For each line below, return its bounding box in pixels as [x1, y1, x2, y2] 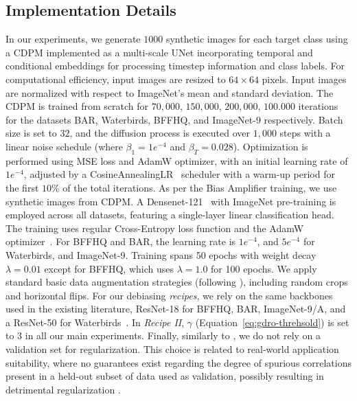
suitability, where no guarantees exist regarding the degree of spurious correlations [5, 355, 352, 369]
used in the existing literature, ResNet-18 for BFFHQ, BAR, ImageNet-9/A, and [5, 301, 346, 316]
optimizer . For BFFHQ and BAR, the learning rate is [5, 234, 236, 249]
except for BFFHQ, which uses [44, 261, 174, 275]
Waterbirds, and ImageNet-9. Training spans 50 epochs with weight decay [5, 247, 316, 262]
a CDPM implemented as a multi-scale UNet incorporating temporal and [5, 45, 313, 59]
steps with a [279, 126, 331, 140]
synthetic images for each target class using [165, 32, 348, 46]
